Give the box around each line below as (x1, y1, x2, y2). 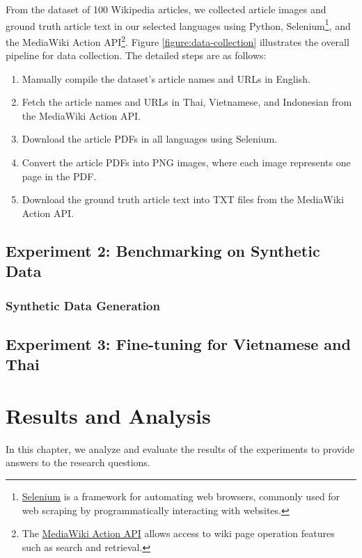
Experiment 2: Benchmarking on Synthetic (6, 239, 320, 261)
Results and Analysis (6, 401, 211, 429)
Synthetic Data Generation (6, 296, 160, 314)
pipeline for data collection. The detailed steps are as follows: (6, 48, 267, 63)
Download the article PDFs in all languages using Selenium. (22, 131, 278, 146)
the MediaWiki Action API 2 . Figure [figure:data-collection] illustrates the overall (6, 32, 349, 49)
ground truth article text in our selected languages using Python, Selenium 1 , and (6, 16, 351, 33)
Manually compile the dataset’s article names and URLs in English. (22, 71, 310, 86)
